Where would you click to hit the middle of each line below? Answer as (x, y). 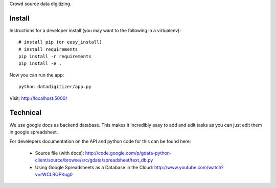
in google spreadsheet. (34, 132)
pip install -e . (40, 63)
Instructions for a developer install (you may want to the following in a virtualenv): (95, 30)
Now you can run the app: (37, 75)
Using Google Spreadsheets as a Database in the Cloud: (94, 167)
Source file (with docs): (60, 153)
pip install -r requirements (55, 57)
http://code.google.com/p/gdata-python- (129, 153)
